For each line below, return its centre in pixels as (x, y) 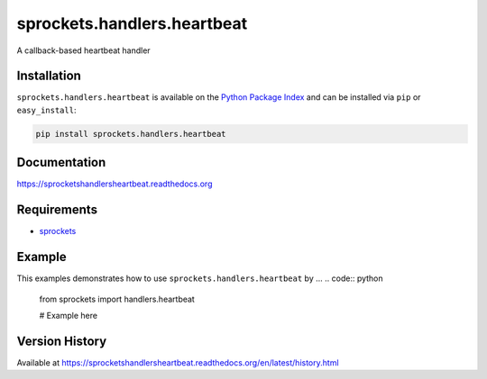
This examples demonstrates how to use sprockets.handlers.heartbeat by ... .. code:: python (200, 278)
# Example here (69, 315)
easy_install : (46, 110)
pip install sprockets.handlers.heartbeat (131, 134)
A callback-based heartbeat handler (83, 50)
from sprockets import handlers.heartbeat (117, 299)
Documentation (61, 162)
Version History (62, 341)
